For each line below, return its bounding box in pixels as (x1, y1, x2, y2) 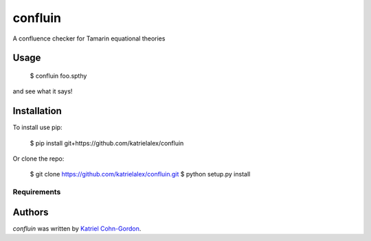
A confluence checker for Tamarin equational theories (12, 34, 166, 43)
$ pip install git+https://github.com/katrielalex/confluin (30, 139, 184, 147)
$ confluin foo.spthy (30, 71, 87, 80)
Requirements (12, 187, 61, 197)
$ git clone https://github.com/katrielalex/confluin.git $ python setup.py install (30, 170, 251, 179)
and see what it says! (12, 87, 73, 95)
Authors (12, 206, 49, 218)
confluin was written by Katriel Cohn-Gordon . (12, 224, 142, 233)
